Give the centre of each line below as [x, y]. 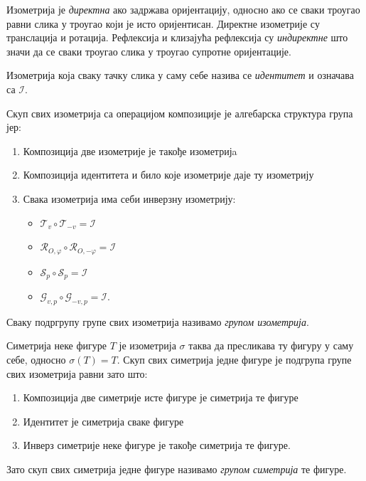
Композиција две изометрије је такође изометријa [130, 150]
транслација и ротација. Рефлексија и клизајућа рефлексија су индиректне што [177, 37]
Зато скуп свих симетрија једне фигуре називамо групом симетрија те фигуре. [177, 469]
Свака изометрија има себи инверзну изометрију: [129, 198]
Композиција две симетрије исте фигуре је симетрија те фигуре [161, 397]
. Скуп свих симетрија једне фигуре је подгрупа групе [234, 360]
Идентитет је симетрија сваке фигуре [103, 421]
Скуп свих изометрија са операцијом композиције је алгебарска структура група [180, 113]
